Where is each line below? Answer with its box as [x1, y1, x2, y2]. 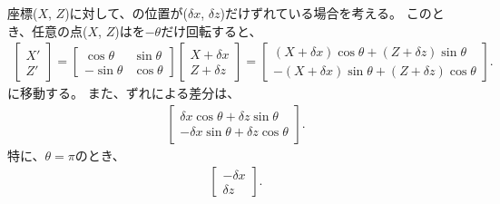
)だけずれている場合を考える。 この [220, 4, 432, 22]
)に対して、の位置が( [64, 4, 188, 22]
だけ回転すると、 [161, 21, 262, 40]
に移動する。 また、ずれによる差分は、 [7, 83, 240, 102]
